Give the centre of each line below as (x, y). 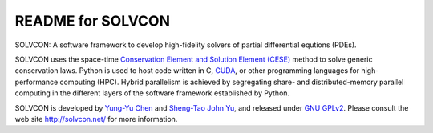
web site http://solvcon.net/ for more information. (96, 119)
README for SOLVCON (92, 21)
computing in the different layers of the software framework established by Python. (152, 93)
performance (36, 82)
